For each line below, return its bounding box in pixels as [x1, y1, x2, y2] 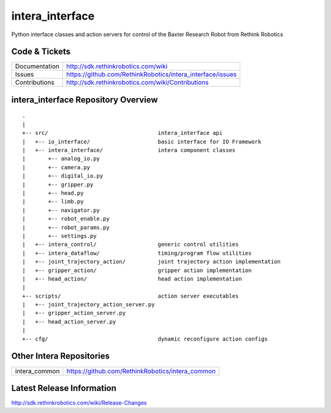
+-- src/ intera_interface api [22, 129, 223, 137]
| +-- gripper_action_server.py [22, 309, 126, 317]
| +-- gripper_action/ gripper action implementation [22, 267, 252, 274]
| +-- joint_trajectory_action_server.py [22, 301, 155, 308]
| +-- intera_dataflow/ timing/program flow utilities [22, 249, 252, 257]
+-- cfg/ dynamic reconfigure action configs [22, 335, 268, 343]
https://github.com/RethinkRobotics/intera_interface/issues [66, 70, 237, 79]
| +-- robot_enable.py [22, 215, 110, 222]
